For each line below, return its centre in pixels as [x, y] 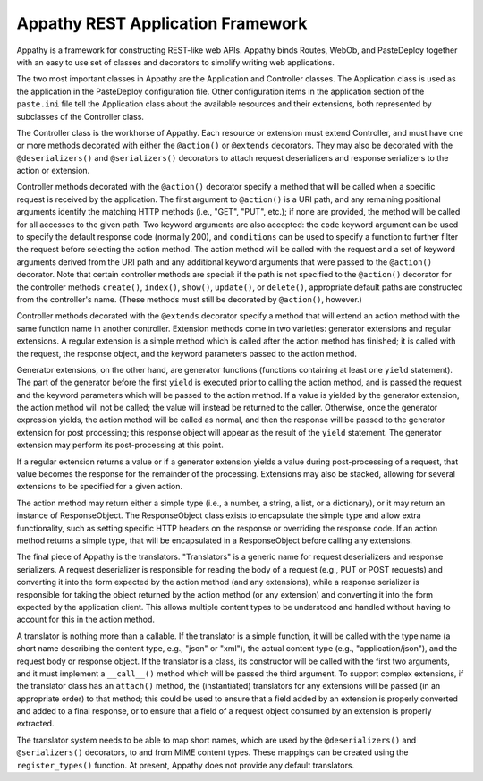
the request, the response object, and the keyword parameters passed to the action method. [187, 353]
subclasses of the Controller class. [80, 116]
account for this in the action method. [86, 620]
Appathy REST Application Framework [162, 23]
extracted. [35, 724]
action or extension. [53, 171]
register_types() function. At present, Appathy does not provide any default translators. [186, 765]
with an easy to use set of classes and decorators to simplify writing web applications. [175, 62]
